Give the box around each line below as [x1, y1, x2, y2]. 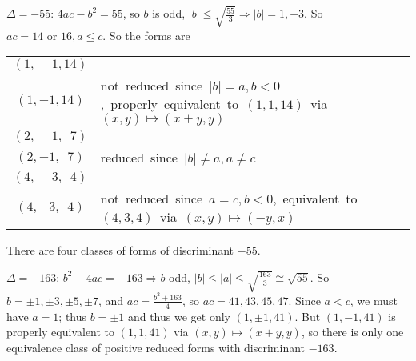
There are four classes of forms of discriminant [6, 242, 234, 259]
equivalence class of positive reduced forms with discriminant [6, 339, 306, 355]
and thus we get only [127, 307, 230, 324]
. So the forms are [102, 26, 190, 43]
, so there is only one [301, 323, 404, 340]
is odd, [152, 5, 186, 22]
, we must [350, 291, 398, 308]
